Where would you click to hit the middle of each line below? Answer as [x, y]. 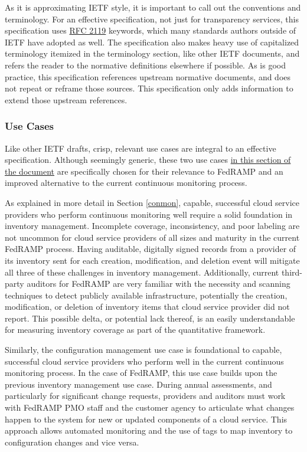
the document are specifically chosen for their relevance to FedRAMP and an [144, 171]
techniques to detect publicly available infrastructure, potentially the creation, [146, 295]
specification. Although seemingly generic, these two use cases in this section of [148, 160]
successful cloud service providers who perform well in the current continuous [144, 361]
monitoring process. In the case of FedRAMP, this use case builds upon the [141, 373]
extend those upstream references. [66, 99]
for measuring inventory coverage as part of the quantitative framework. [135, 330]
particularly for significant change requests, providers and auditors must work [145, 396]
